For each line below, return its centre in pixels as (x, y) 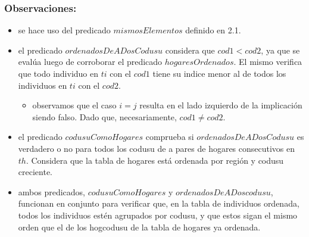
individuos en (43, 85)
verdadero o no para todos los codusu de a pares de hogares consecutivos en (157, 148)
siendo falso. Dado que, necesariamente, (104, 116)
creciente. (35, 172)
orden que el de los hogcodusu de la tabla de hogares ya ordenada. (139, 227)
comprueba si (170, 137)
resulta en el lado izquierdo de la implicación (221, 105)
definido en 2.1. (213, 30)
